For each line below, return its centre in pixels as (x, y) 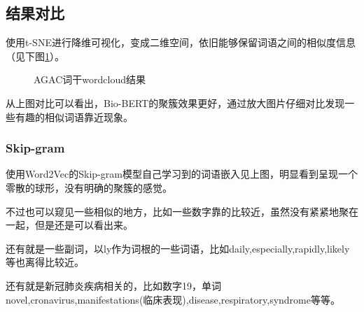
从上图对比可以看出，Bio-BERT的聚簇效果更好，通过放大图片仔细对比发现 (175, 102)
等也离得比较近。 (45, 262)
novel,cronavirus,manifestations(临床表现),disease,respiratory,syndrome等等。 (173, 299)
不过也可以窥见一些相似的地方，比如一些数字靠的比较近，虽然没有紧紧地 (172, 211)
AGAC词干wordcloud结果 (90, 79)
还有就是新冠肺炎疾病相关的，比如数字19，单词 (113, 285)
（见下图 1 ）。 (35, 56)
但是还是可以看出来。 (84, 225)
